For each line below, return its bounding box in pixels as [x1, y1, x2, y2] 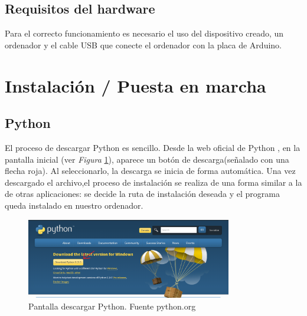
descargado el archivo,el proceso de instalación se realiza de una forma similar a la [5, 176, 302, 188]
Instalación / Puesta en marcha [5, 73, 266, 97]
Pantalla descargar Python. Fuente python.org [28, 299, 196, 312]
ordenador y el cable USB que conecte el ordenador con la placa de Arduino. [5, 38, 282, 51]
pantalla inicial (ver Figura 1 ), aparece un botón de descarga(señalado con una [5, 153, 289, 165]
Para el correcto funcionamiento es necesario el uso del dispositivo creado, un [5, 27, 284, 39]
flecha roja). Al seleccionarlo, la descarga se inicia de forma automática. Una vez [5, 164, 296, 177]
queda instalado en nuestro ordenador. [5, 199, 143, 211]
